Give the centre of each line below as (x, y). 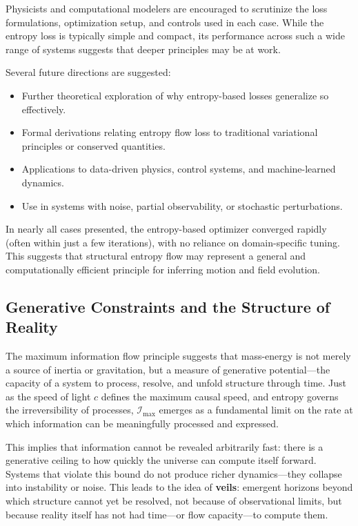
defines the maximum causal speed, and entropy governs (220, 396)
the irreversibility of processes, (70, 410)
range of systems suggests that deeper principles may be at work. (143, 49)
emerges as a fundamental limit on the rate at (256, 410)
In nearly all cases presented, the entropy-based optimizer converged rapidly (166, 229)
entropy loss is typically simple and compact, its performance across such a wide (175, 36)
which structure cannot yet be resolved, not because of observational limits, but (174, 501)
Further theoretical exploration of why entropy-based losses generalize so (175, 95)
